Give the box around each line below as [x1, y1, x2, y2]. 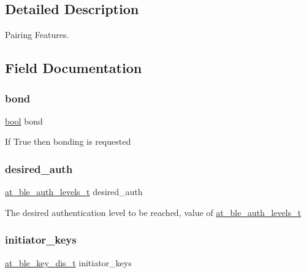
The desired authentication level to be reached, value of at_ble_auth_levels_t [5, 206, 301, 218]
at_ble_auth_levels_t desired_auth [5, 185, 143, 198]
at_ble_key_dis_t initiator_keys [5, 256, 132, 269]
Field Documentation [5, 58, 142, 77]
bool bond [5, 114, 43, 127]
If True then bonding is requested [5, 135, 131, 148]
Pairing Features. [5, 28, 69, 41]
